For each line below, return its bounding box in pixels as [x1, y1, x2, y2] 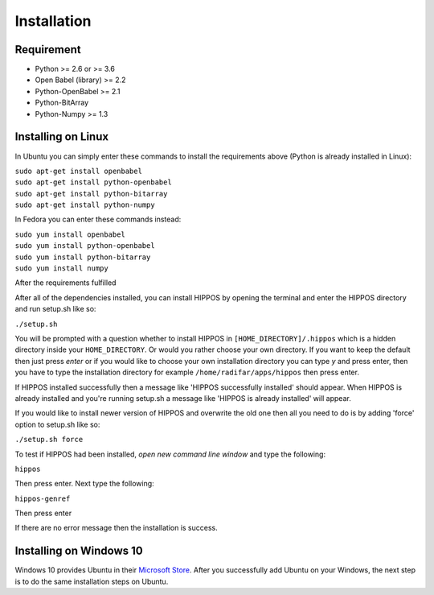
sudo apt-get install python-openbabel [14, 178, 172, 187]
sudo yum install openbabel [14, 229, 126, 239]
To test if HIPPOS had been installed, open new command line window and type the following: [14, 449, 325, 459]
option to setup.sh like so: [14, 419, 100, 429]
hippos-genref [14, 494, 71, 503]
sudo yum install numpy [14, 264, 108, 273]
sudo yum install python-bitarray [14, 252, 151, 262]
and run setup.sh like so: [14, 304, 96, 314]
